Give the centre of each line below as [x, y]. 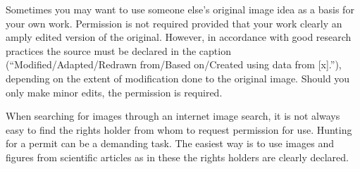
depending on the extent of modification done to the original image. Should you [178, 78]
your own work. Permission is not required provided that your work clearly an [174, 23]
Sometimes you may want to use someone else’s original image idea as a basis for [180, 9]
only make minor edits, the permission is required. [114, 92]
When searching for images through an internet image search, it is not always [173, 116]
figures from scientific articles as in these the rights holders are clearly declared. [177, 157]
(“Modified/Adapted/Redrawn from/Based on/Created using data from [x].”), [174, 64]
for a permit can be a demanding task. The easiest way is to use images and [170, 143]
